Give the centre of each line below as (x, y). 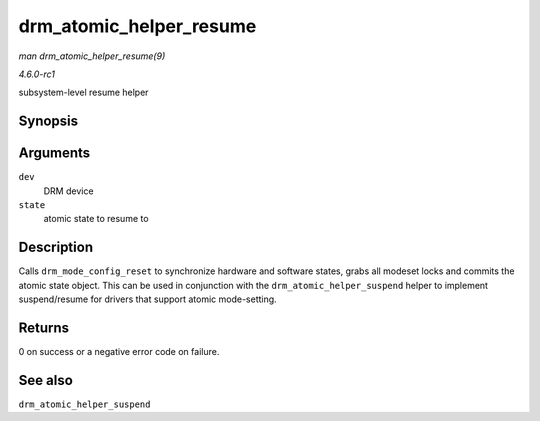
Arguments (54, 153)
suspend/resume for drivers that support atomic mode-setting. (147, 299)
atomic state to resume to (96, 219)
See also (46, 380)
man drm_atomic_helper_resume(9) (92, 56)
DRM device (68, 191)
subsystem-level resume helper (83, 92)
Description (56, 247)
